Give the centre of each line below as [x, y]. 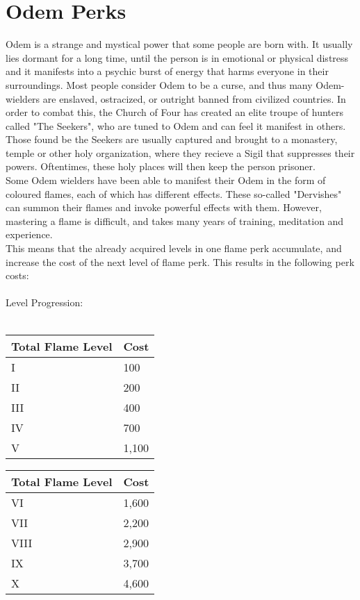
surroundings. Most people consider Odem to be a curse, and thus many [159, 84]
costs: [17, 275]
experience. [29, 234]
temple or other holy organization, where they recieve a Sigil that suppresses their [180, 152]
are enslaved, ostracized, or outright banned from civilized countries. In [194, 98]
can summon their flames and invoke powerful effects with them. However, [164, 207]
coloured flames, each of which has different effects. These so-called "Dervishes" [174, 193]
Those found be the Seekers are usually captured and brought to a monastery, [172, 139]
